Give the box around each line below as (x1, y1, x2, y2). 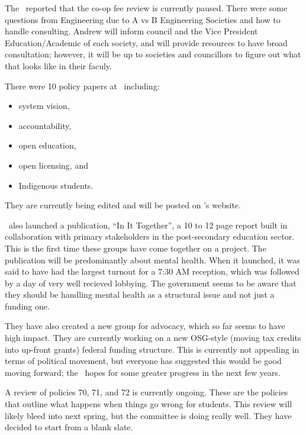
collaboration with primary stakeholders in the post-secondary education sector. (5, 230, 295, 243)
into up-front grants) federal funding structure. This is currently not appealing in (5, 343, 299, 355)
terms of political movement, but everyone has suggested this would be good (5, 355, 282, 367)
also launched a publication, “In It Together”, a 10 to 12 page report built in (8, 218, 288, 231)
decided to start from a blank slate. (5, 421, 133, 433)
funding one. (5, 299, 50, 312)
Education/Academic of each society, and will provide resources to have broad (5, 36, 288, 49)
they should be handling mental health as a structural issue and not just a (5, 288, 275, 301)
